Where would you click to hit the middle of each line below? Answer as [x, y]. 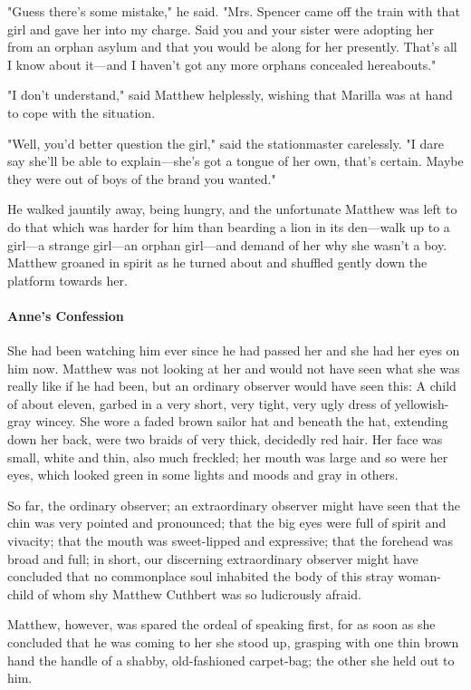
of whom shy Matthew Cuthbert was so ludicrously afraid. [199, 593]
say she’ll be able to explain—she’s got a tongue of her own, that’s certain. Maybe [235, 161]
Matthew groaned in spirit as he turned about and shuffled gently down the [217, 262]
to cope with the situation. [82, 112]
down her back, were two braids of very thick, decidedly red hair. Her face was [225, 439]
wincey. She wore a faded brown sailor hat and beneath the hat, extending [242, 421]
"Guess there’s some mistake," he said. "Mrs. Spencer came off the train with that [234, 11]
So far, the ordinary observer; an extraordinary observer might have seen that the [234, 505]
